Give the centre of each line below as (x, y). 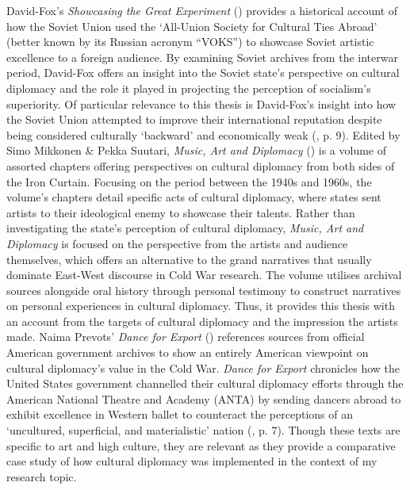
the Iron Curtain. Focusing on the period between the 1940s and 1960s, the (189, 181)
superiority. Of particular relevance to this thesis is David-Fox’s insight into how (201, 103)
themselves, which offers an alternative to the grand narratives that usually (189, 259)
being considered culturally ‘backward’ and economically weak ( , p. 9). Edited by (203, 134)
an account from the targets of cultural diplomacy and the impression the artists (202, 321)
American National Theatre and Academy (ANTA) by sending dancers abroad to (204, 398)
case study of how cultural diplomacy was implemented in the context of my (192, 461)
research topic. (42, 476)
